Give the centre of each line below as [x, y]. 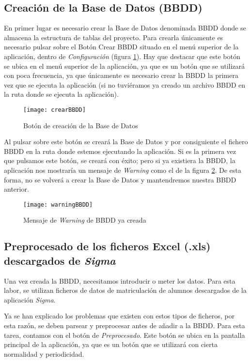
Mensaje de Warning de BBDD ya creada [85, 220]
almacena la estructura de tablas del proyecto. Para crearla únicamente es [114, 37]
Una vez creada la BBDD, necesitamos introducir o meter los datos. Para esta [120, 280]
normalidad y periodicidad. [44, 354]
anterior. [16, 189]
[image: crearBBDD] [55, 110]
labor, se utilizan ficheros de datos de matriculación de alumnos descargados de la [125, 290]
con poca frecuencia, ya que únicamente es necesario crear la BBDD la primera [121, 75]
